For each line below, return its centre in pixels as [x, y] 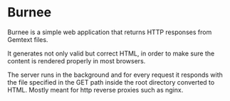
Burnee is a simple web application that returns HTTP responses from [110, 32]
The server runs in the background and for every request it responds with [115, 75]
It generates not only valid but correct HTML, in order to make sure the [111, 53]
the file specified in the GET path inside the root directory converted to [111, 82]
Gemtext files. [28, 39]
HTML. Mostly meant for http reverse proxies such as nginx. [95, 90]
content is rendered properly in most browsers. [77, 60]
